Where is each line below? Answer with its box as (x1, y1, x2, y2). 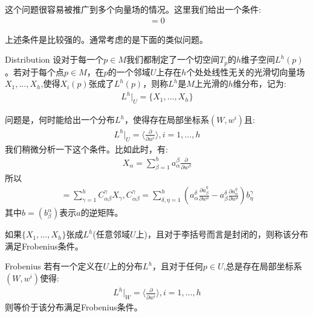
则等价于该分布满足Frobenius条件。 (5, 301, 143, 313)
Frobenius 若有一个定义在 (5, 260, 103, 272)
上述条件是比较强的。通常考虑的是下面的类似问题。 (5, 33, 208, 45)
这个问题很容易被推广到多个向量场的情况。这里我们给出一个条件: (5, 3, 261, 15)
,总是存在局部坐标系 (223, 260, 302, 272)
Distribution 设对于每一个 (5, 53, 104, 66)
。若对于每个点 (5, 65, 64, 78)
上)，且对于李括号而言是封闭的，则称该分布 (135, 228, 308, 240)
